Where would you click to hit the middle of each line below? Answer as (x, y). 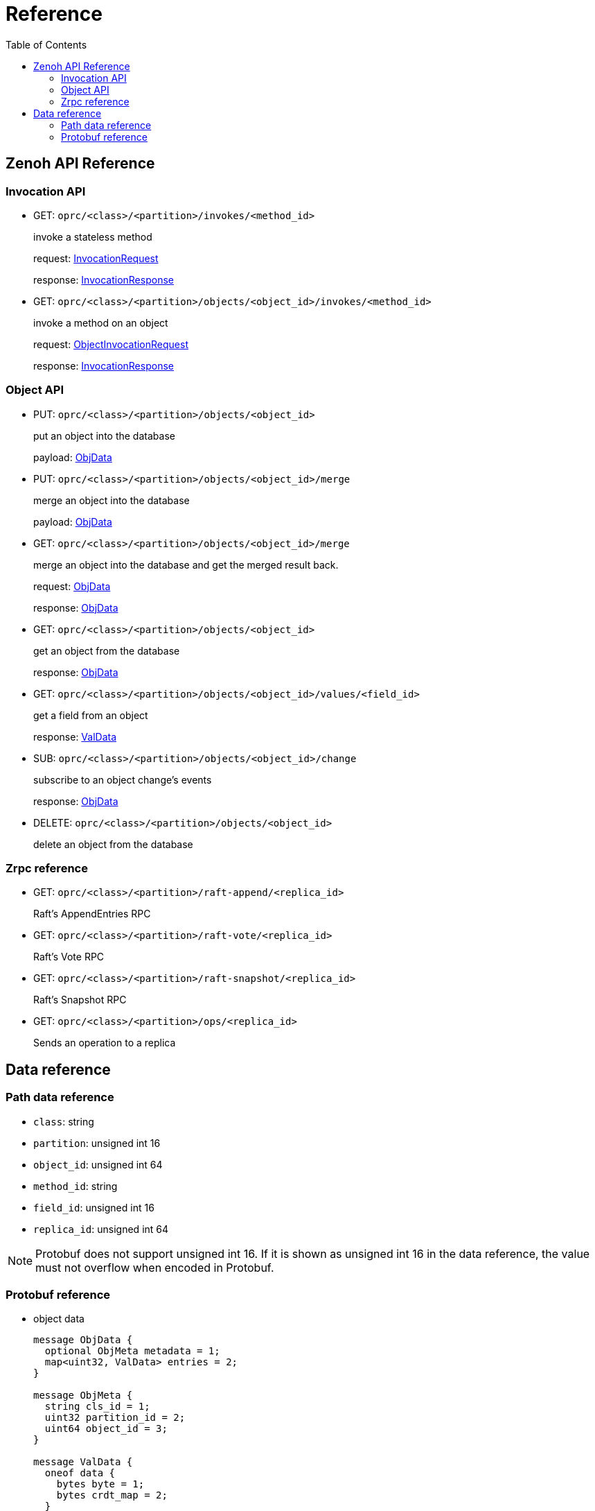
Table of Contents (46, 44)
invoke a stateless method (93, 236)
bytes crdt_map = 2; (112, 1495)
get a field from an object (91, 715)
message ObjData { (83, 1340)
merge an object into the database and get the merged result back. (186, 564)
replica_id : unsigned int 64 (101, 1229)
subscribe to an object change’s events (123, 779)
